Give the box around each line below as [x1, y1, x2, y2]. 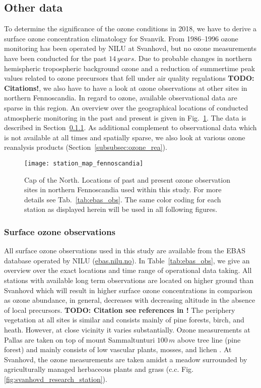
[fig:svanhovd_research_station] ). [4, 373, 107, 384]
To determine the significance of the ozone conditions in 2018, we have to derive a [4, 23, 257, 34]
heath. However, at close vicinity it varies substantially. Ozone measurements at [4, 324, 250, 335]
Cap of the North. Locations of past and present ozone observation [24, 174, 230, 185]
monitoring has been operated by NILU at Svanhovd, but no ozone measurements [4, 43, 257, 53]
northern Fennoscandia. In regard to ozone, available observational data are [4, 92, 237, 103]
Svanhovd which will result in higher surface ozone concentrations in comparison [4, 285, 252, 295]
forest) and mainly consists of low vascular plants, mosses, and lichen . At [4, 344, 232, 355]
